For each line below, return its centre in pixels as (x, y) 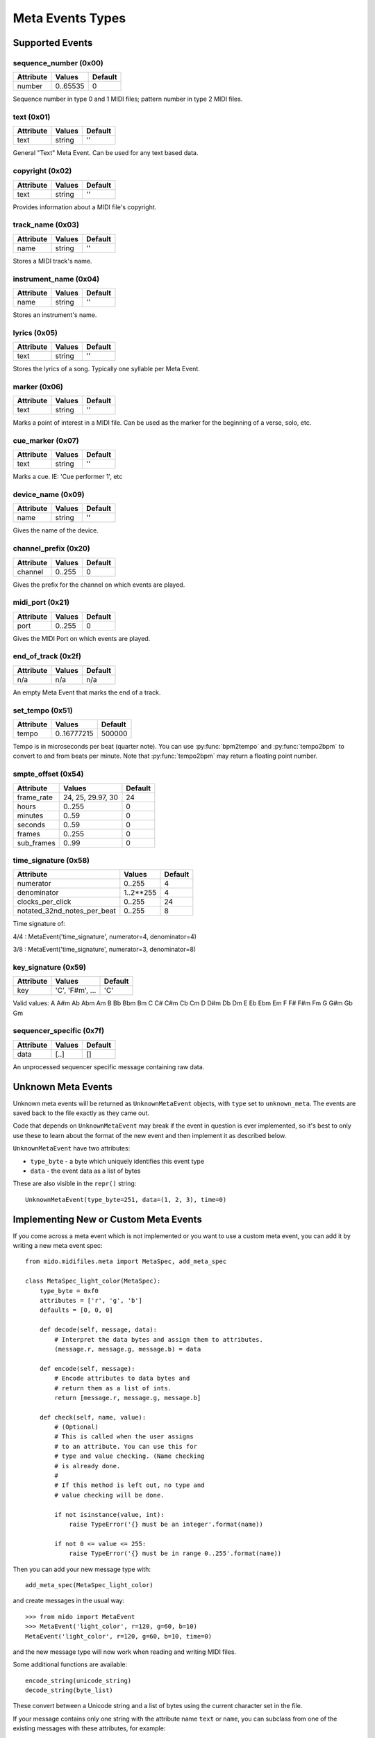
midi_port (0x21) (41, 603)
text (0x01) (32, 117)
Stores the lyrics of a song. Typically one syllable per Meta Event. (107, 369)
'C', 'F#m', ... (76, 991)
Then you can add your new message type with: (82, 1569)
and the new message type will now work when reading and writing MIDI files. (124, 1652)
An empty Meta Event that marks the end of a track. (87, 692)
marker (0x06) (38, 387)
